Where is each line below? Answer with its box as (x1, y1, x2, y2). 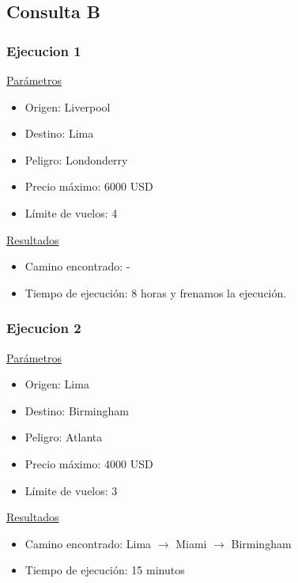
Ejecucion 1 (6, 40, 81, 60)
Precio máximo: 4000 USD (25, 455, 153, 471)
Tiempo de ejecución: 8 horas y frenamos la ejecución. (25, 284, 287, 301)
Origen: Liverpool (25, 98, 111, 115)
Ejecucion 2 (6, 318, 81, 338)
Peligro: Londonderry (25, 151, 128, 168)
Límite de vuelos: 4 (25, 204, 118, 221)
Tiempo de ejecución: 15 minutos (25, 562, 185, 578)
